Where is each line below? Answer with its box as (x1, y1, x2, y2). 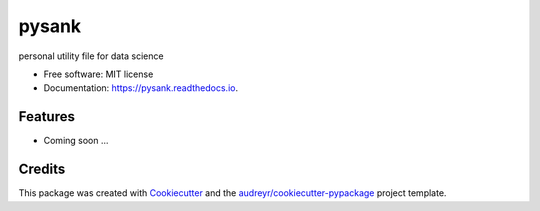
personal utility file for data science (18, 50, 164, 62)
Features (18, 108, 75, 125)
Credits (18, 161, 66, 178)
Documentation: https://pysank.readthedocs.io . (43, 82, 239, 94)
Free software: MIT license (43, 68, 154, 80)
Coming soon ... (43, 135, 109, 147)
